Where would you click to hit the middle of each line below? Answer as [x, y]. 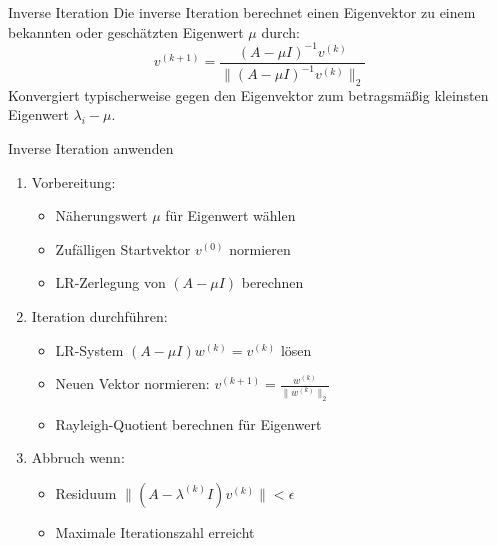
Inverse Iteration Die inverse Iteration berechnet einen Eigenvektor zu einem [242, 12]
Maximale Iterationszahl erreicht [155, 531]
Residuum [86, 492]
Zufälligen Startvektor [123, 248]
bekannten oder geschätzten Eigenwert [126, 31]
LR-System [89, 349]
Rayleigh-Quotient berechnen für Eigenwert [188, 423]
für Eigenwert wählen [230, 215]
